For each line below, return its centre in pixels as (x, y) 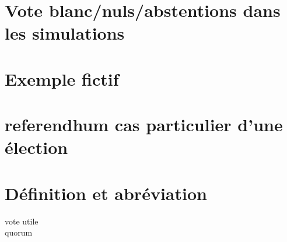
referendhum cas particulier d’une (144, 124)
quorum (19, 232)
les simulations (65, 33)
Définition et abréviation (106, 193)
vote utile (22, 221)
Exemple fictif (62, 78)
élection (36, 147)
